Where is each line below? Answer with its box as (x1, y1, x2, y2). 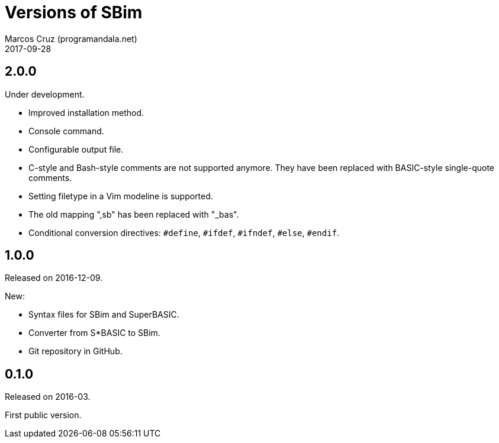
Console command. (28, 125, 104, 136)
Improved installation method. (28, 107, 144, 118)
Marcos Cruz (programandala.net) (5, 33, 137, 44)
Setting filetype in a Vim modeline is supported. (28, 190, 213, 201)
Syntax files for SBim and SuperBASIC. (28, 309, 179, 320)
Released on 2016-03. (5, 392, 91, 402)
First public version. (5, 410, 82, 421)
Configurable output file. (28, 144, 124, 154)
